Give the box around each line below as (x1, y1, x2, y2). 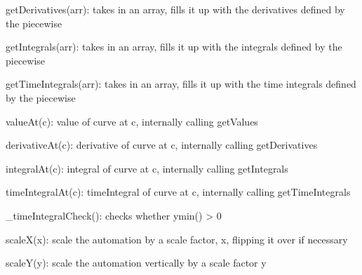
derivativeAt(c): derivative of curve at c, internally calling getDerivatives (6, 137, 318, 152)
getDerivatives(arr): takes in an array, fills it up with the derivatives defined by (6, 2, 345, 16)
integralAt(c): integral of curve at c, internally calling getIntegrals (6, 161, 288, 175)
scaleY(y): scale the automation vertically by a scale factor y (6, 255, 267, 270)
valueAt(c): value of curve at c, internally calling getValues (6, 114, 258, 128)
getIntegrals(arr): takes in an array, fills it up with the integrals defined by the (6, 39, 342, 54)
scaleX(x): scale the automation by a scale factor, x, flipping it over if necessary (6, 232, 348, 246)
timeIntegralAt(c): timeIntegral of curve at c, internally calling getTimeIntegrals (6, 185, 351, 199)
